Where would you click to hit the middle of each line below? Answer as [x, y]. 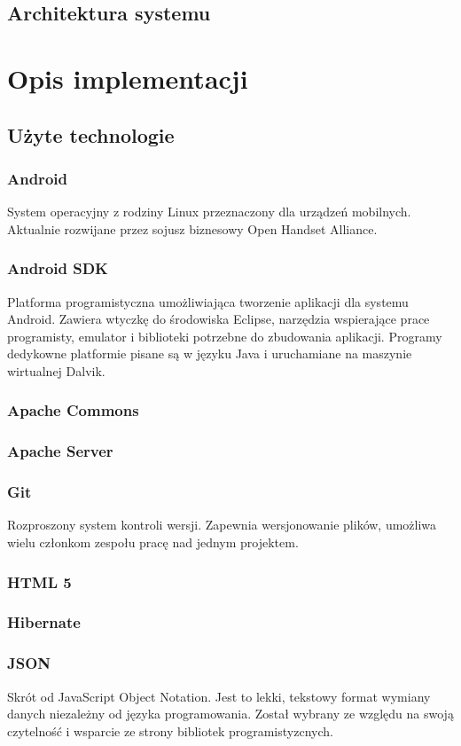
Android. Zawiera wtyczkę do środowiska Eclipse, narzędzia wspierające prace [219, 319]
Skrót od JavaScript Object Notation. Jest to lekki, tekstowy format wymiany [219, 696]
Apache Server [60, 451]
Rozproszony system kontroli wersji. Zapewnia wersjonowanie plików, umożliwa [222, 525]
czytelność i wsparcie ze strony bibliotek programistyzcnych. [170, 730]
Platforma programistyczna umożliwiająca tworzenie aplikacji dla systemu [208, 301]
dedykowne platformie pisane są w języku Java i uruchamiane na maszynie [210, 353]
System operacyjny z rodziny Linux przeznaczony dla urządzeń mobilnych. [209, 212]
